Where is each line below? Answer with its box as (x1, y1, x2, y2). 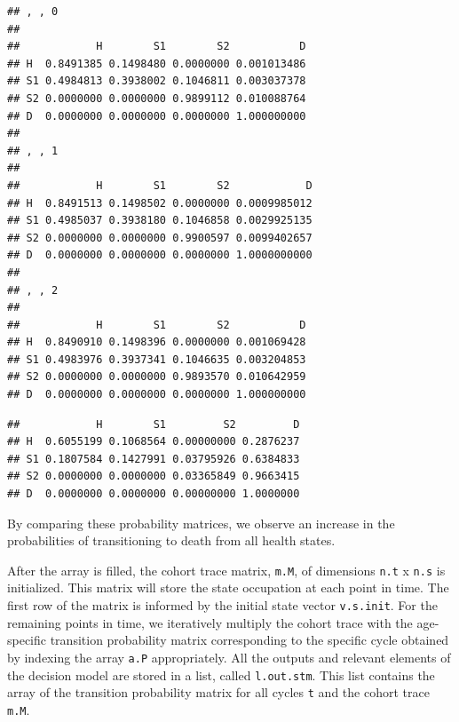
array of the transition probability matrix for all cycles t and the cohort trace (7, 683, 430, 702)
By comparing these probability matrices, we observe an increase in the (7, 513, 395, 532)
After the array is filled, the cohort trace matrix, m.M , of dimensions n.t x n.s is (7, 560, 446, 579)
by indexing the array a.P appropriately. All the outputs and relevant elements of (7, 647, 451, 666)
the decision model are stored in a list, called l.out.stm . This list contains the (7, 665, 435, 684)
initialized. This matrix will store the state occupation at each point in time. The (7, 578, 449, 597)
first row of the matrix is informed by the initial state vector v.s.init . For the (7, 596, 438, 615)
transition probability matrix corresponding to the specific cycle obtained (50, 631, 449, 649)
